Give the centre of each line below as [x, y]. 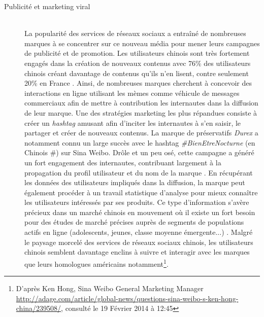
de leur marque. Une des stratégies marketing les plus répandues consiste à [141, 112]
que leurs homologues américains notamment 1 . [96, 263]
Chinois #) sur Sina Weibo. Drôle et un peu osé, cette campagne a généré [139, 152]
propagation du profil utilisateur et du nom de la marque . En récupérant [139, 172]
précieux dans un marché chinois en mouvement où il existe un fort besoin [140, 212]
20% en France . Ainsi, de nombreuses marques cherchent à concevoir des [138, 83]
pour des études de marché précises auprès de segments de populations [134, 222]
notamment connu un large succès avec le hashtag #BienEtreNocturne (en [140, 142]
